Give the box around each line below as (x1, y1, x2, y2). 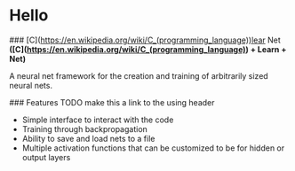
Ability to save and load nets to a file (21, 133, 155, 144)
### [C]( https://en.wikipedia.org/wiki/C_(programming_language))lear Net (9, 35, 282, 45)
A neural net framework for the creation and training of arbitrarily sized (9, 70, 268, 81)
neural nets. (9, 80, 53, 90)
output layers (21, 152, 71, 162)
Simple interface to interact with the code (21, 114, 174, 125)
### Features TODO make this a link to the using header (9, 97, 215, 107)
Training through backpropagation (21, 123, 148, 134)
